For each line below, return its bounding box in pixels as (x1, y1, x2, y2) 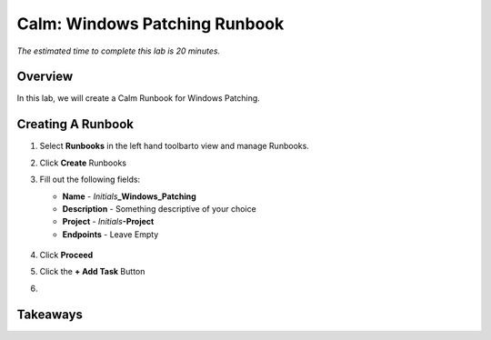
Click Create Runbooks (39, 157, 127, 168)
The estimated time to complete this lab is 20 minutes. (16, 45, 221, 56)
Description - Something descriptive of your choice (62, 203, 256, 214)
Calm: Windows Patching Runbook (16, 14, 285, 34)
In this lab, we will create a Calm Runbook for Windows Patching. (16, 93, 261, 104)
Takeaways (16, 306, 84, 322)
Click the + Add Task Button (39, 266, 145, 277)
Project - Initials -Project (62, 216, 155, 227)
